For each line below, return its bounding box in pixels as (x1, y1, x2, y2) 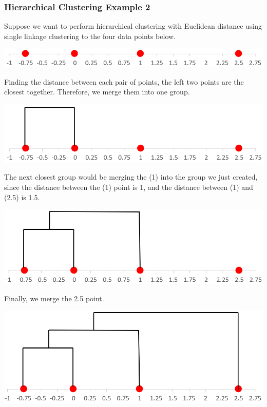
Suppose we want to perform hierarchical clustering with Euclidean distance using (4, 21, 262, 31)
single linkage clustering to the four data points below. (4, 30, 176, 41)
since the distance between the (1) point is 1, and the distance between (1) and (4, 182, 253, 192)
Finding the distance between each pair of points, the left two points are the (4, 76, 244, 87)
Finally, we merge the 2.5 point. (4, 293, 104, 303)
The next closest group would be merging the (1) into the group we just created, (4, 171, 258, 182)
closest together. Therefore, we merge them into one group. (4, 86, 190, 97)
